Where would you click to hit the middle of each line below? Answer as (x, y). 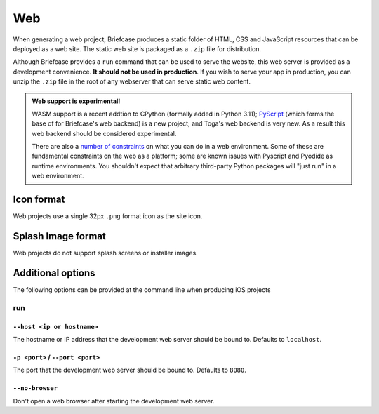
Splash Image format (60, 236)
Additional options (54, 273)
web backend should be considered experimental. (104, 133)
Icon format (39, 200)
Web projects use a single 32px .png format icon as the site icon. (108, 216)
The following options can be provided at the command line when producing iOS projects (142, 289)
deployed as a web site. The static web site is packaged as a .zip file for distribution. (137, 48)
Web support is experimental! (76, 101)
